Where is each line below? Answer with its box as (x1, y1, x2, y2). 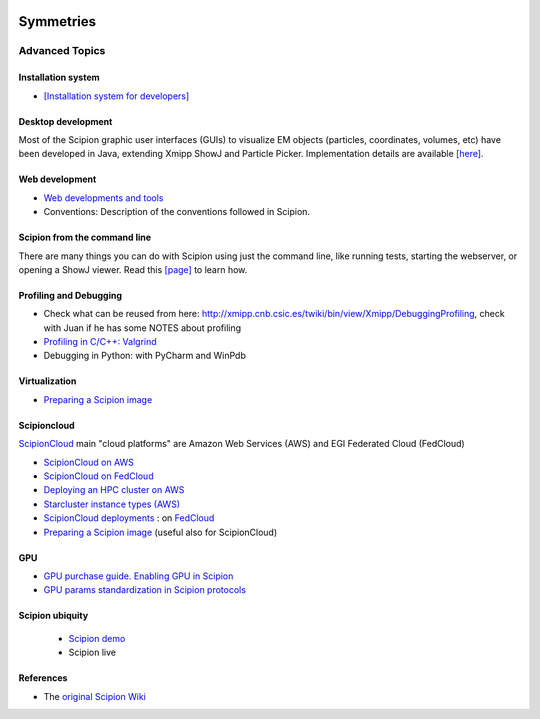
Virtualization (18, 375, 77, 387)
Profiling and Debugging (18, 289, 122, 301)
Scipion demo (68, 632, 126, 644)
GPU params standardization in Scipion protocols (43, 584, 247, 596)
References (18, 672, 68, 684)
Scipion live (68, 646, 117, 659)
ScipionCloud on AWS (43, 456, 135, 468)
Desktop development (18, 115, 113, 127)
